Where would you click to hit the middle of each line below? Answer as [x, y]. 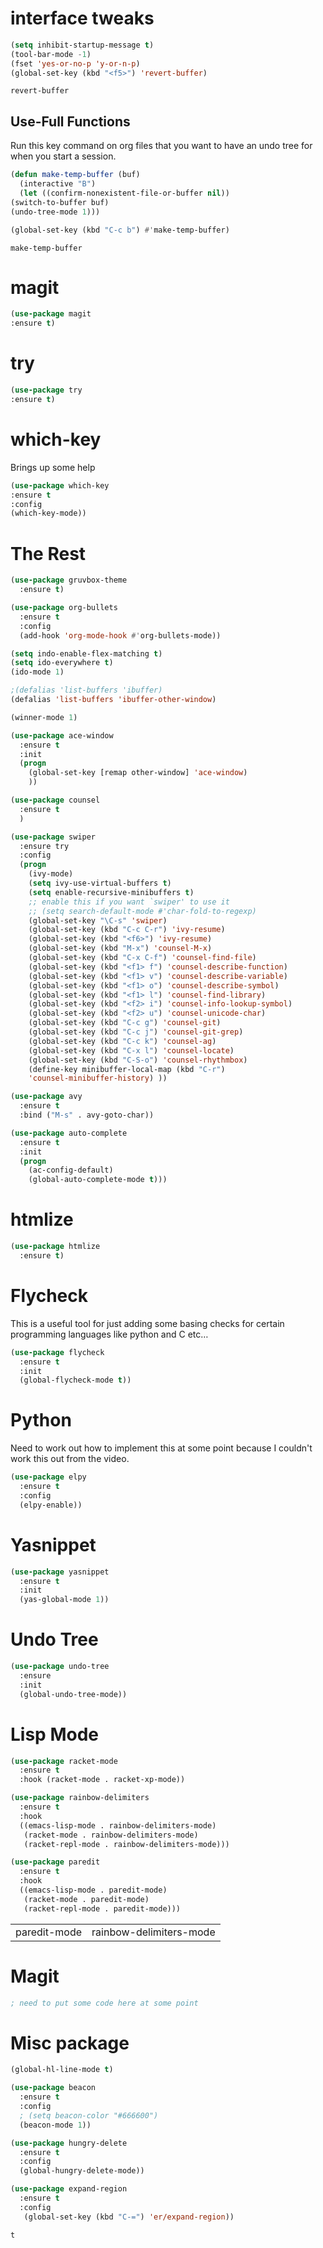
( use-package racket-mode [64, 1761]
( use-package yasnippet [60, 1572]
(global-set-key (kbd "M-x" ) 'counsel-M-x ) [120, 948]
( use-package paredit [55, 1862]
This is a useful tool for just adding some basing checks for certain [147, 1323]
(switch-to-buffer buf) [60, 202]
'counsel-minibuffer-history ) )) [98, 1078]
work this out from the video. [70, 1459]
